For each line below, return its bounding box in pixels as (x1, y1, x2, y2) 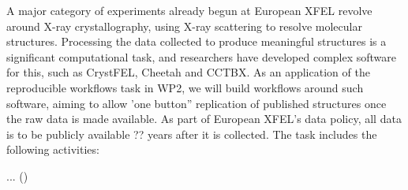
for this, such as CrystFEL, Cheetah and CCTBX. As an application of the (6, 64, 370, 80)
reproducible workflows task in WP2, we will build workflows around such (6, 79, 364, 95)
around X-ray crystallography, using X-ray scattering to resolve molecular (6, 17, 362, 34)
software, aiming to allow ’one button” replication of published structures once (6, 95, 387, 111)
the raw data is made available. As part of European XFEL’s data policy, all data (6, 110, 402, 127)
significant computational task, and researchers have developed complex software (6, 48, 397, 65)
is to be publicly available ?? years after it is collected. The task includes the (6, 125, 377, 142)
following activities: (6, 141, 99, 158)
